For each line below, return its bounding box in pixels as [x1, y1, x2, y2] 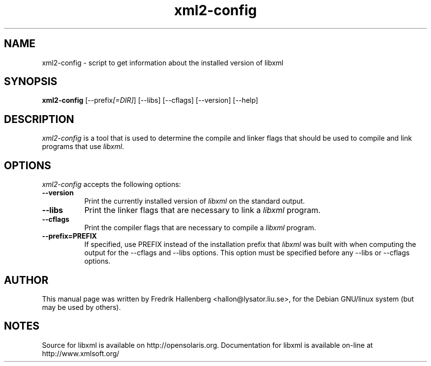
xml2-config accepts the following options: [42, 180, 181, 189]
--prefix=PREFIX [42, 232, 97, 241]
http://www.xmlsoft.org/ [42, 349, 120, 358]
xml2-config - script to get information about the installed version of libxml [42, 58, 283, 67]
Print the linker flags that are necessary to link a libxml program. [84, 205, 321, 215]
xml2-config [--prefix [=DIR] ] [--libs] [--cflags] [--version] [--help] [42, 96, 258, 105]
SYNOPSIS [4, 75, 58, 88]
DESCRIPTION [4, 113, 74, 125]
